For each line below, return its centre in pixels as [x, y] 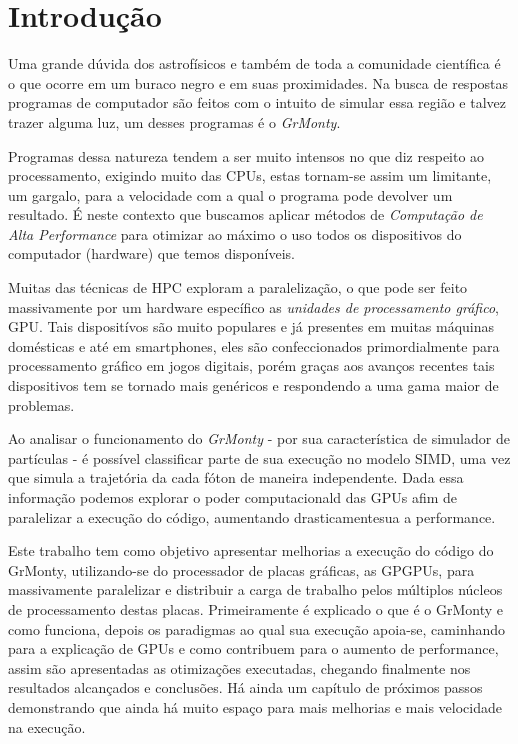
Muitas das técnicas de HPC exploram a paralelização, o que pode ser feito [238, 287]
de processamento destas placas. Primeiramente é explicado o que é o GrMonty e [256, 608]
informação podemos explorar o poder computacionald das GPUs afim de [233, 497]
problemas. [41, 404]
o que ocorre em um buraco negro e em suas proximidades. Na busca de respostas [258, 82]
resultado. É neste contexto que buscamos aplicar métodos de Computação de [245, 214]
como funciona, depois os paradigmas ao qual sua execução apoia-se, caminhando [257, 628]
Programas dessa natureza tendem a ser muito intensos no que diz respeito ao [246, 155]
